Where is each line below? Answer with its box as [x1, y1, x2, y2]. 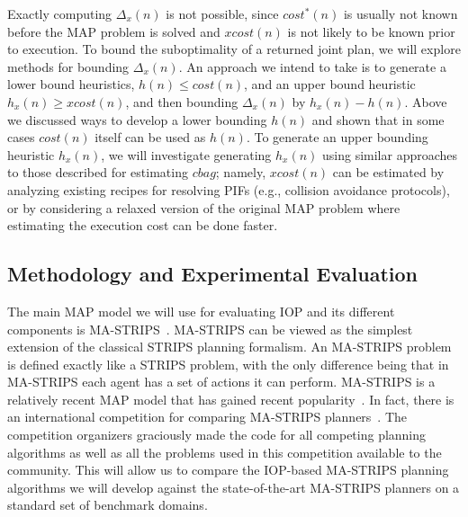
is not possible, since [166, 4, 279, 22]
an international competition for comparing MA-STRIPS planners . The [7, 407, 408, 426]
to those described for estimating [7, 163, 188, 182]
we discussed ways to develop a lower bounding [7, 110, 267, 129]
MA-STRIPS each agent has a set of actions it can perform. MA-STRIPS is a [7, 372, 436, 391]
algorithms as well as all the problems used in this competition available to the [7, 442, 442, 461]
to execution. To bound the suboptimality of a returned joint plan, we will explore [7, 40, 461, 58]
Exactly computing [7, 4, 112, 22]
